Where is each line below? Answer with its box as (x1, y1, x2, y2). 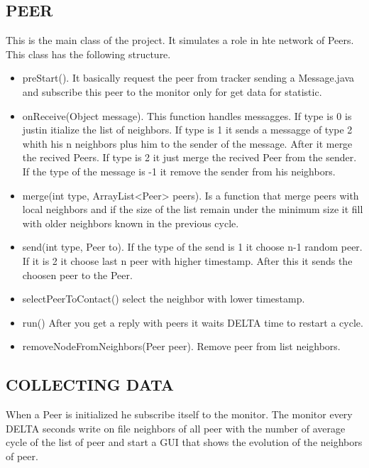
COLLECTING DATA (6, 374, 174, 396)
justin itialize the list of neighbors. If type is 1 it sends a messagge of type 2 (22, 122, 353, 137)
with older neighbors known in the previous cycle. (22, 215, 239, 230)
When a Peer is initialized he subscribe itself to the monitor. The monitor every (6, 407, 353, 422)
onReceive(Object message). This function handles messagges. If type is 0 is (22, 108, 352, 123)
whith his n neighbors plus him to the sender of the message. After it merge (22, 136, 353, 151)
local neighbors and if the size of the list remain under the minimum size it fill (22, 202, 363, 217)
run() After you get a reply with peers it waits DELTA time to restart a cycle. (22, 315, 363, 330)
